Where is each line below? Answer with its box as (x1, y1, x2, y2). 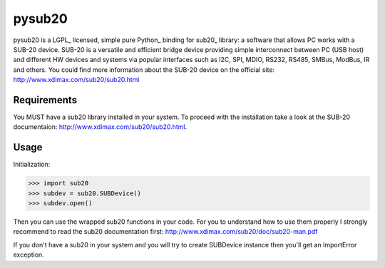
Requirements (13, 93, 78, 106)
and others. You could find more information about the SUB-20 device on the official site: (13, 65, 274, 74)
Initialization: (13, 160, 51, 169)
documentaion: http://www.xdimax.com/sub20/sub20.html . (13, 123, 188, 131)
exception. (13, 250, 44, 259)
